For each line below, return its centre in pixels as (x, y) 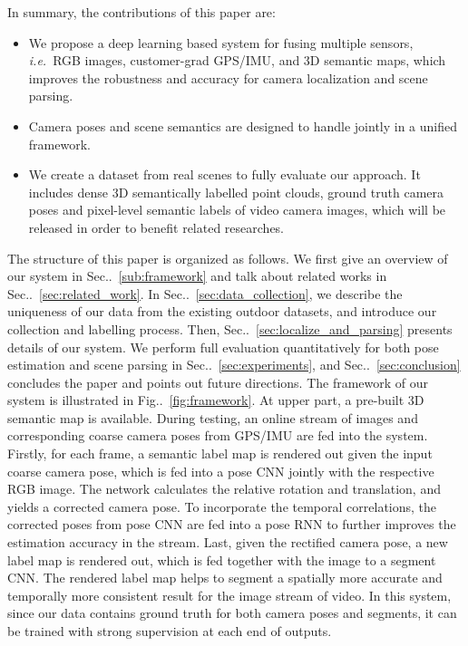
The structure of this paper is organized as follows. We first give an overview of (228, 258)
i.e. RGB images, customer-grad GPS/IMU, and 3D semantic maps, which (237, 60)
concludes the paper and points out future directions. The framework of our (218, 382)
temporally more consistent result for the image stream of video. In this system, (229, 595)
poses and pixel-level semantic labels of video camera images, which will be (237, 210)
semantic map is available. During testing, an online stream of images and (213, 417)
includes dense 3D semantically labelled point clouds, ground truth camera (236, 192)
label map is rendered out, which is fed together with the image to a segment (222, 559)
